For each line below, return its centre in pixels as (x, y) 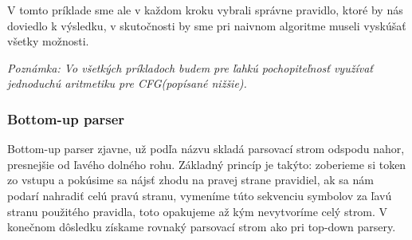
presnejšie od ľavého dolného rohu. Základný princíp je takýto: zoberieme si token (207, 164)
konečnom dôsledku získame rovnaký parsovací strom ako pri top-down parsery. (202, 227)
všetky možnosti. (48, 41)
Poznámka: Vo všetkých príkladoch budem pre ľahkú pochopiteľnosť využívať (190, 67)
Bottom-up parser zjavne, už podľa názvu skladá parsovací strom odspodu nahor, (206, 149)
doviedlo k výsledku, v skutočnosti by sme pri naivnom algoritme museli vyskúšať (207, 25)
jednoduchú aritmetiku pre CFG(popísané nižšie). (127, 83)
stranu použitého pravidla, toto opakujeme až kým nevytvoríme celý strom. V (198, 211)
